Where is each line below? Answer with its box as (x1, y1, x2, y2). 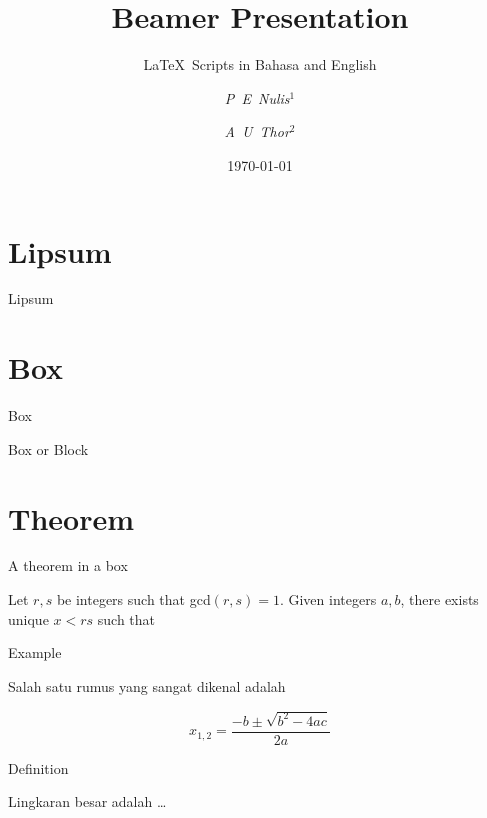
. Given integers (279, 589, 377, 610)
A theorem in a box (8, 555, 128, 576)
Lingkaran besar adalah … (8, 791, 167, 812)
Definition (8, 757, 69, 778)
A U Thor (224, 121, 290, 142)
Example (8, 642, 62, 663)
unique (8, 608, 49, 629)
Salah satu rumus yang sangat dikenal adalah (8, 675, 286, 696)
